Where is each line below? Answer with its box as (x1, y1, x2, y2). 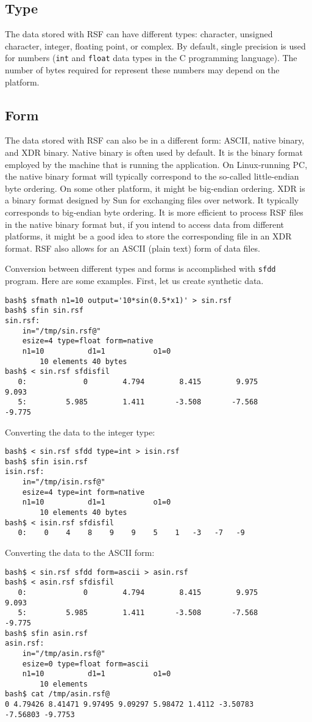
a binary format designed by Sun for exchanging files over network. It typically (5, 194, 299, 206)
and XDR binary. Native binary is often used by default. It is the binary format (5, 146, 303, 159)
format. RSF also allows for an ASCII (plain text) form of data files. (5, 241, 260, 254)
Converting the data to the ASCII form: (5, 546, 155, 558)
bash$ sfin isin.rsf (5, 457, 88, 466)
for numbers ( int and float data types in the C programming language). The (5, 51, 297, 64)
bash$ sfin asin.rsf (5, 629, 88, 638)
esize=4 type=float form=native (22, 337, 154, 346)
